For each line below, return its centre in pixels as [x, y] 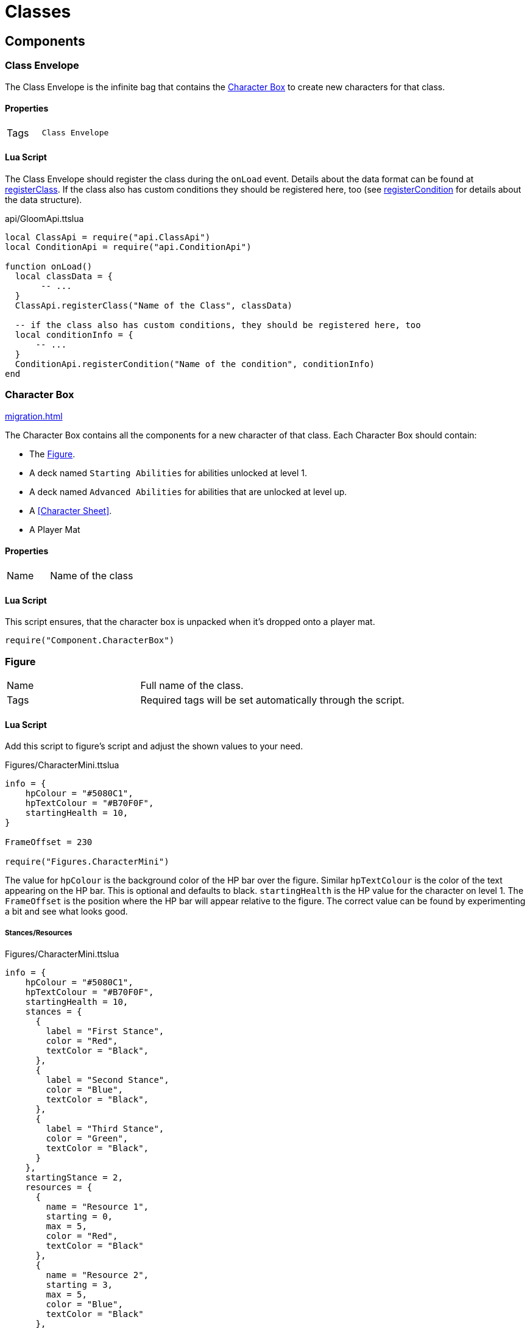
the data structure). [44, 199]
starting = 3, [79, 1284]
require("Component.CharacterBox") [90, 641]
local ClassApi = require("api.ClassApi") [108, 237]
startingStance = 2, [74, 1177]
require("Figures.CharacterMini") [87, 862]
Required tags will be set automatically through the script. [272, 700]
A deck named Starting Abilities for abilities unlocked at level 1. [168, 473]
